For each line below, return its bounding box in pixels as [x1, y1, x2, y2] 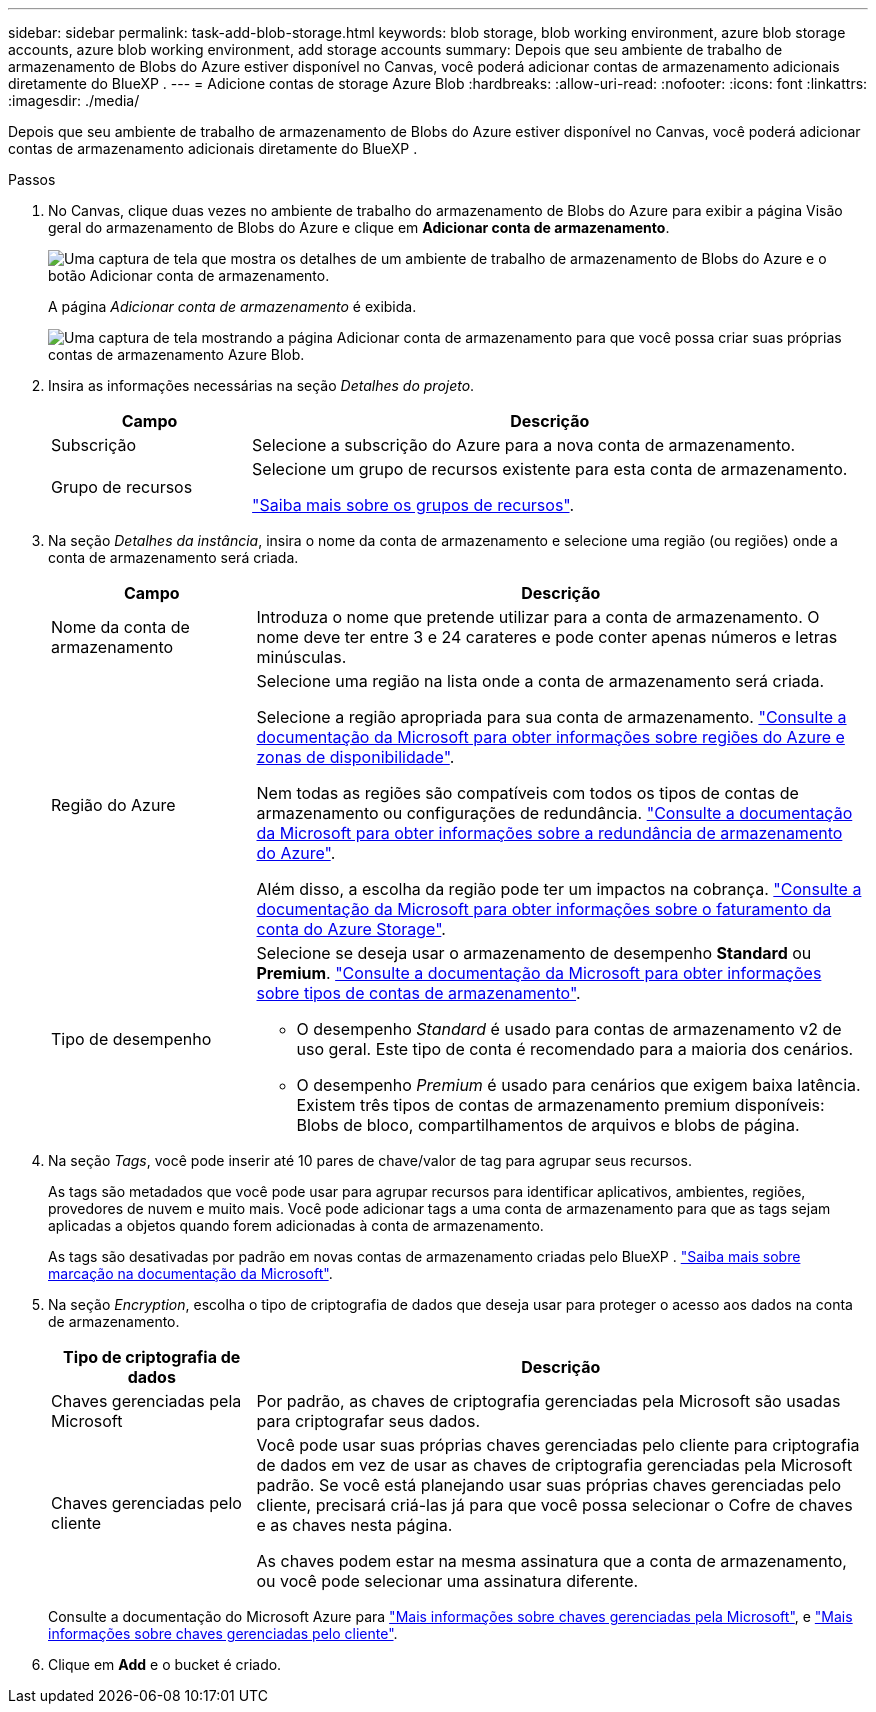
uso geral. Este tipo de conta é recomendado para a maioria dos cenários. [296, 1039, 854, 1059]
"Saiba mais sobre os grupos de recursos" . [252, 495, 575, 515]
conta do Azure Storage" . [256, 919, 446, 939]
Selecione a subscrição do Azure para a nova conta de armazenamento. [252, 435, 796, 455]
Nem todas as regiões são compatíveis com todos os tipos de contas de [256, 783, 799, 803]
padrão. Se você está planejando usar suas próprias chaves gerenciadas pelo [256, 1475, 841, 1495]
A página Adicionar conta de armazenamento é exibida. [48, 298, 417, 315]
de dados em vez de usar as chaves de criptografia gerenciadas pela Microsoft [256, 1455, 853, 1475]
